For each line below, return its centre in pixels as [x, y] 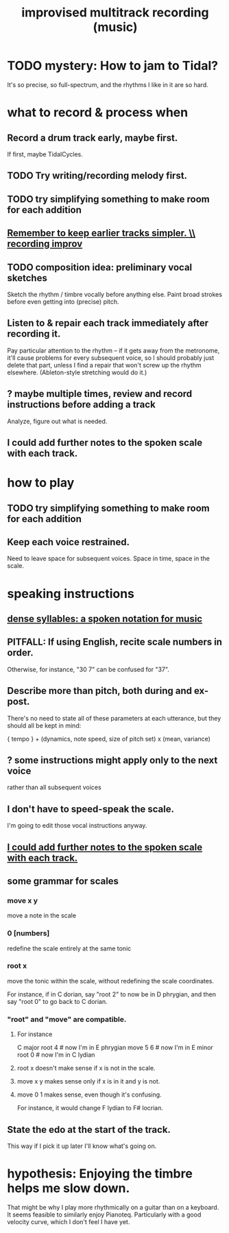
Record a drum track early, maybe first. [93, 137]
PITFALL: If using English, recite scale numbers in [115, 642]
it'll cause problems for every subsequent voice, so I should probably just [111, 357]
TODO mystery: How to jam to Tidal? [112, 66]
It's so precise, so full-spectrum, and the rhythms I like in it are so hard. [108, 84]
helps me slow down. [69, 1188]
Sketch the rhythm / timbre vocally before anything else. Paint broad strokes [115, 294]
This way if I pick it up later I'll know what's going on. [82, 1146]
